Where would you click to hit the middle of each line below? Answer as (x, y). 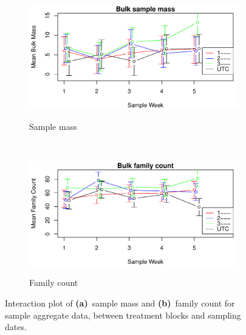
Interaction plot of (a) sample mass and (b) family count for (120, 303)
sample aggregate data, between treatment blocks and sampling (123, 315)
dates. (16, 327)
